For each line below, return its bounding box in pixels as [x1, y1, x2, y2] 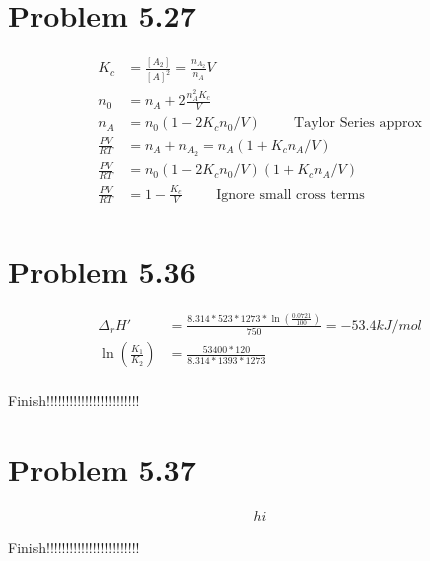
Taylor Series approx [294, 116, 422, 131]
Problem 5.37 [8, 449, 196, 490]
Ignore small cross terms [216, 187, 365, 202]
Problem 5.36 [8, 250, 196, 291]
